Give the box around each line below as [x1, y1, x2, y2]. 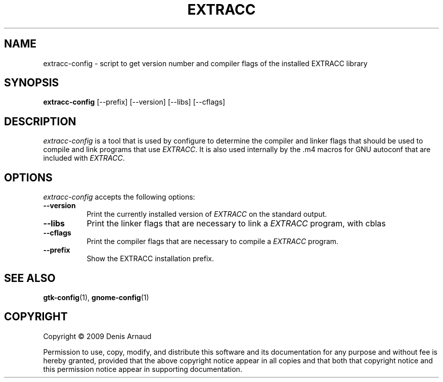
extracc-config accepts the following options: [43, 193, 195, 202]
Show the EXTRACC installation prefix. [86, 254, 214, 263]
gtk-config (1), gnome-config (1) [43, 293, 149, 302]
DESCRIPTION [4, 115, 76, 128]
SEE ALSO [4, 271, 56, 284]
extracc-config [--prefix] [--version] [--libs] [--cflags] [43, 98, 226, 107]
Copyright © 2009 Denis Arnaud [43, 331, 152, 341]
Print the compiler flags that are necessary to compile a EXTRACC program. [86, 237, 339, 246]
